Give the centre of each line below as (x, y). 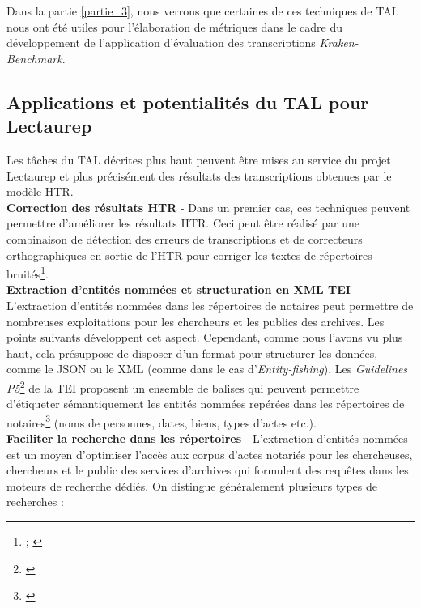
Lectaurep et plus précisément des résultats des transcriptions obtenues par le (199, 175)
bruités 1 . (28, 272)
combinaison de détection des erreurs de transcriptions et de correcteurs (185, 238)
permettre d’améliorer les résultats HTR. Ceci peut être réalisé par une (183, 223)
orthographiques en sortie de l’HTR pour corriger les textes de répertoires (189, 255)
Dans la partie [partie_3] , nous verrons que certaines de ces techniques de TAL (203, 11)
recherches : (35, 502)
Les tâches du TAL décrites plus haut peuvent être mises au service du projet (199, 159)
